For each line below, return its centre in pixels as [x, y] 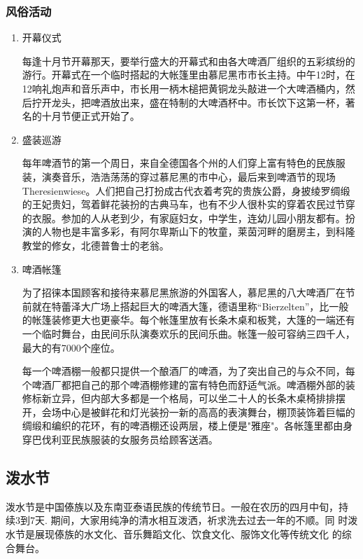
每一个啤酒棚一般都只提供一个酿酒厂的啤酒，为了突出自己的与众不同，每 [188, 371]
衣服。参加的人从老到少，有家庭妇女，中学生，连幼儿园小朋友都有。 [188, 218]
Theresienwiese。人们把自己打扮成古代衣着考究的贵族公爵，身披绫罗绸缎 [186, 190]
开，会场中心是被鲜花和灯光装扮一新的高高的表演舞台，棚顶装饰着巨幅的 [188, 412]
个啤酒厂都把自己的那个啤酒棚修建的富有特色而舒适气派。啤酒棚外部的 [184, 384]
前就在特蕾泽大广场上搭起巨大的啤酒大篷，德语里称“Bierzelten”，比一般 [185, 306]
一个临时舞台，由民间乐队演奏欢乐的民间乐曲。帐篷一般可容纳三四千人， [188, 333]
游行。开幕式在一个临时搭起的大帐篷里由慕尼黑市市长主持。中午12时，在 [188, 75]
